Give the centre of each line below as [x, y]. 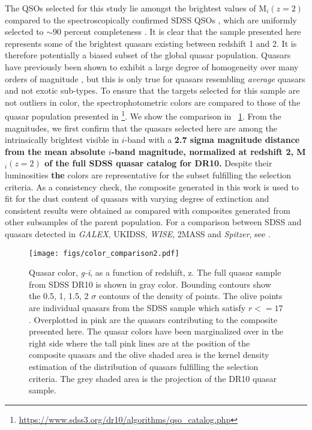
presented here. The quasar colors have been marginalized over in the [156, 331]
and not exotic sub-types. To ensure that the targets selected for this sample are [152, 90]
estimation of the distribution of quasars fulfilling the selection [144, 366]
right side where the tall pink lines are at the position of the [139, 343]
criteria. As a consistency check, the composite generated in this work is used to [152, 186]
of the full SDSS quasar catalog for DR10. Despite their [158, 163]
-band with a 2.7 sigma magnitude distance [212, 140]
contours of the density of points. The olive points [190, 296]
